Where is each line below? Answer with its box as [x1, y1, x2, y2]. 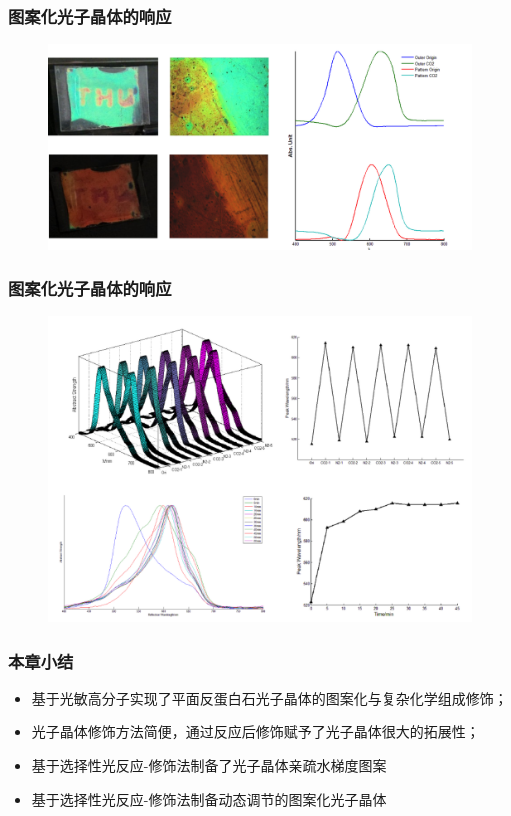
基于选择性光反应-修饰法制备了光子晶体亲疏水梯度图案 [31, 754, 387, 775]
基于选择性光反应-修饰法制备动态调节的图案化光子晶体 [31, 788, 387, 809]
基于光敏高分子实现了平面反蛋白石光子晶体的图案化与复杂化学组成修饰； [31, 687, 508, 708]
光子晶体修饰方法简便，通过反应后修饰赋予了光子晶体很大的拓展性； [31, 721, 480, 742]
